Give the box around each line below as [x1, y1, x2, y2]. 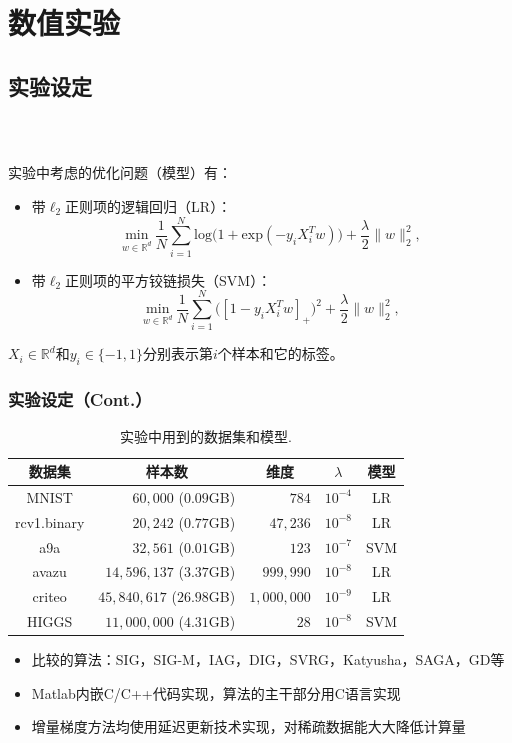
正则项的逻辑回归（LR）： [65, 195, 232, 216]
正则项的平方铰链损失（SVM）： [65, 269, 272, 290]
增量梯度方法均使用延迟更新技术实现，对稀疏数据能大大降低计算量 [31, 716, 466, 737]
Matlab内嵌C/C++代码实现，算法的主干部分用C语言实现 [31, 682, 401, 703]
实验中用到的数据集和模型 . [120, 426, 292, 447]
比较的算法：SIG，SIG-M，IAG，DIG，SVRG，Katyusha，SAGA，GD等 [31, 649, 505, 670]
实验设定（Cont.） [8, 387, 152, 412]
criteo [32, 586, 67, 607]
